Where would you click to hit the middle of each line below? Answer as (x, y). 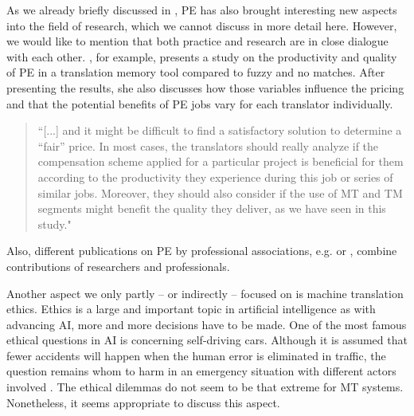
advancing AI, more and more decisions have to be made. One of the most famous (207, 324)
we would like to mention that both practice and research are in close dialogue (197, 41)
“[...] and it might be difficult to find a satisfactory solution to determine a (220, 130)
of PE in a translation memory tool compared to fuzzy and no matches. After (196, 72)
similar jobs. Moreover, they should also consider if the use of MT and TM (220, 192)
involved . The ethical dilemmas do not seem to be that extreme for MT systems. (205, 387)
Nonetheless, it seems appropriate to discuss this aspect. (143, 402)
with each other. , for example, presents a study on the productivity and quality (202, 56)
